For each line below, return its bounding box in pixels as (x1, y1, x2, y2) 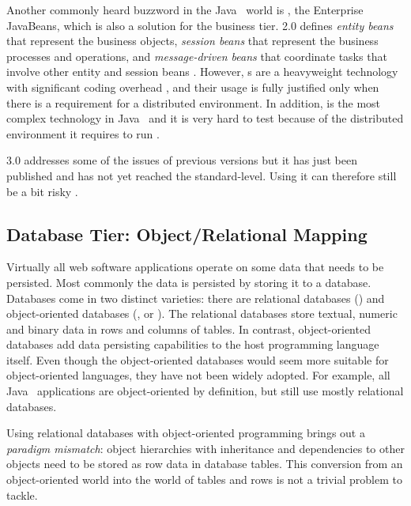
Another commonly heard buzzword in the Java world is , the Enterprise (6, 2, 364, 17)
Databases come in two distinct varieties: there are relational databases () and (6, 289, 385, 306)
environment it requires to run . (6, 125, 160, 142)
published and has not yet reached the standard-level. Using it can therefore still (6, 167, 397, 183)
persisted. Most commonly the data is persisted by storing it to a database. (6, 274, 371, 290)
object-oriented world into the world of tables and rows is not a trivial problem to (6, 471, 402, 488)
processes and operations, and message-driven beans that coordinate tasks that (6, 47, 387, 64)
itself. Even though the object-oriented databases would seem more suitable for (6, 351, 389, 368)
